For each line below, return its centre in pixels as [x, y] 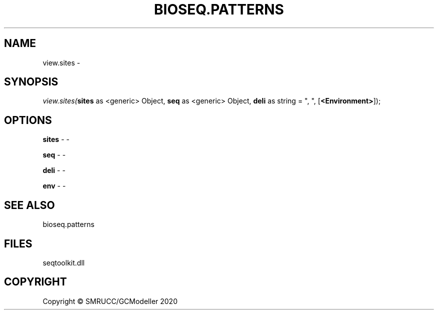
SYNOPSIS [31, 82]
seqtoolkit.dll [64, 262]
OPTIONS [28, 120]
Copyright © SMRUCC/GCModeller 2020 [110, 301]
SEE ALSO [29, 205]
